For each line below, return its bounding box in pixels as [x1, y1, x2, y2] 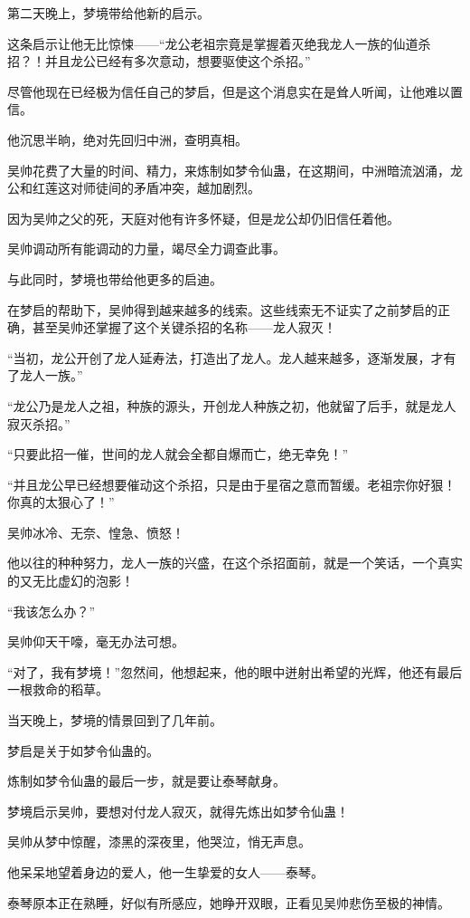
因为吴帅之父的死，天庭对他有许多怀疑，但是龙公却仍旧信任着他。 [7, 208, 399, 227]
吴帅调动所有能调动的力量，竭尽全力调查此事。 [7, 239, 286, 258]
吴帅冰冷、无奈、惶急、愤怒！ [7, 522, 184, 541]
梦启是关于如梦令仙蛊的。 [7, 741, 159, 760]
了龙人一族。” [7, 366, 83, 385]
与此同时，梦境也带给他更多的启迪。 [7, 269, 222, 288]
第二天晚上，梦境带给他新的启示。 [7, 4, 210, 22]
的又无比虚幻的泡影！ [7, 571, 134, 590]
